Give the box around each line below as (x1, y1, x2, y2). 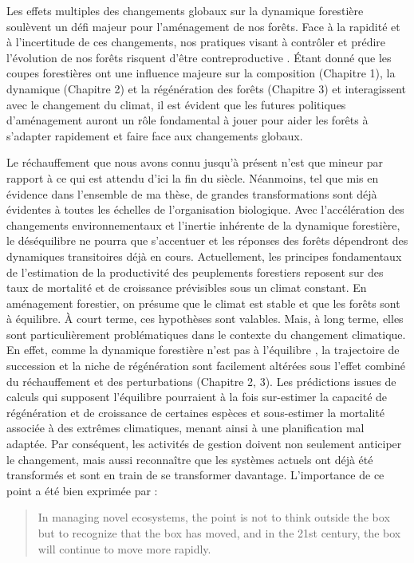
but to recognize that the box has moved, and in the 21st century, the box (37, 525, 401, 541)
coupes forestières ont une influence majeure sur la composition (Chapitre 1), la (6, 65, 396, 81)
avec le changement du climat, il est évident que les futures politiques (6, 96, 346, 112)
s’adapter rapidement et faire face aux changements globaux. (6, 127, 303, 144)
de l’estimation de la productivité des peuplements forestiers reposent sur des (6, 263, 384, 280)
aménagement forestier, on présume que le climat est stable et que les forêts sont (6, 294, 400, 311)
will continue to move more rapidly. (37, 540, 211, 557)
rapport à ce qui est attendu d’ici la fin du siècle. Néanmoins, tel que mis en (6, 169, 379, 186)
